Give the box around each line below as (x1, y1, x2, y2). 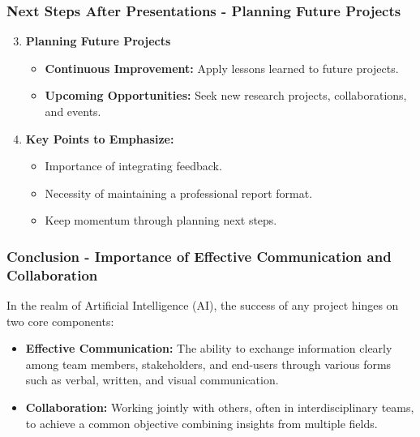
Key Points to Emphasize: (25, 130, 174, 147)
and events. (45, 103, 101, 119)
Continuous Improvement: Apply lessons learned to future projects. (45, 59, 399, 76)
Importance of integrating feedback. (45, 157, 222, 174)
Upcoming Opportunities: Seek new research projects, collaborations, (45, 87, 407, 104)
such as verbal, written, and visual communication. (25, 371, 279, 388)
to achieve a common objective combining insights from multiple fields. (25, 414, 378, 431)
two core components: (6, 312, 114, 329)
